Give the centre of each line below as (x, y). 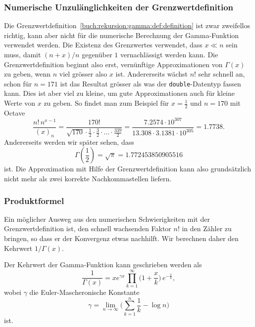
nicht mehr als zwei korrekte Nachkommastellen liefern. (88, 178)
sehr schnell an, (222, 74)
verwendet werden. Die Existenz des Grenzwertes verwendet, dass (103, 45)
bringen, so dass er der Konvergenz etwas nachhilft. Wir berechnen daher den (121, 238)
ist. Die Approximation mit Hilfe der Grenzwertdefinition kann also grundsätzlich (127, 169)
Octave (15, 112)
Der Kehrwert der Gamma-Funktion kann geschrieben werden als (103, 265)
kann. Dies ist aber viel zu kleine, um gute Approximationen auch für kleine (119, 93)
